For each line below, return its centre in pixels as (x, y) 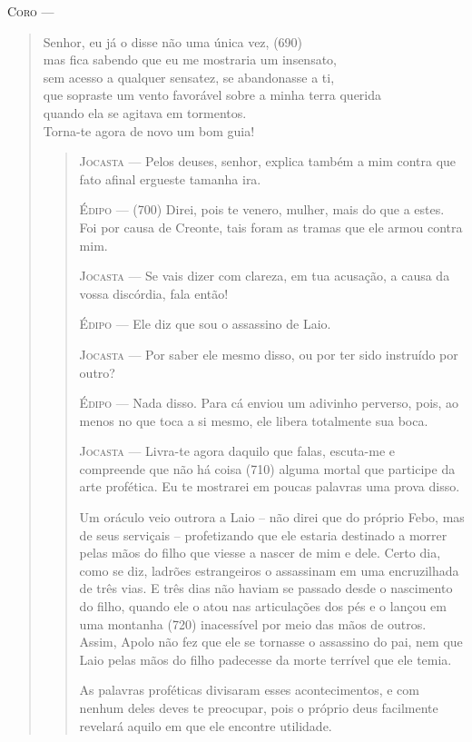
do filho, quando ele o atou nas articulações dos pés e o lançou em (263, 606)
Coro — (31, 11)
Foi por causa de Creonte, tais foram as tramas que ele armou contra (271, 227)
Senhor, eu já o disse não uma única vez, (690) (173, 41)
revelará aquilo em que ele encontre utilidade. (206, 725)
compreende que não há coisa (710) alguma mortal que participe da (267, 468)
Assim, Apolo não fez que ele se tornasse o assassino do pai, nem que (271, 642)
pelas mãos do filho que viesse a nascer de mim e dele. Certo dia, (260, 553)
